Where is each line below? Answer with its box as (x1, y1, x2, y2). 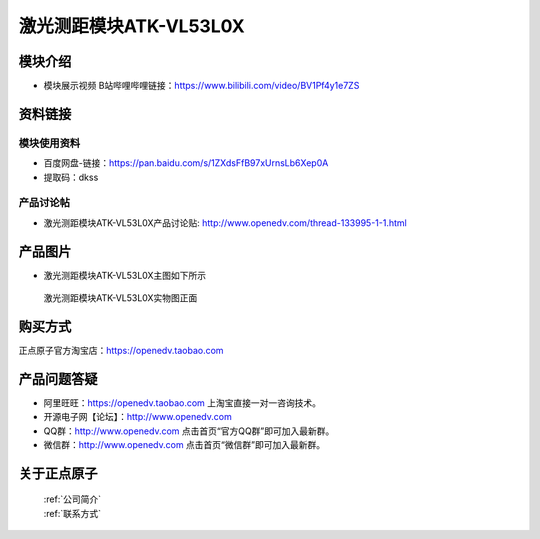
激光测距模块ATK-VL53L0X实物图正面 (43, 292, 198, 304)
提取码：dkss (43, 171, 99, 183)
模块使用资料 (18, 136, 81, 150)
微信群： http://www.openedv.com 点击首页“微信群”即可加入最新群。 (43, 439, 325, 451)
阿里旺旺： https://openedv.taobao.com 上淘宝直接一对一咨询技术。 (43, 396, 322, 409)
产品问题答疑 (18, 370, 98, 387)
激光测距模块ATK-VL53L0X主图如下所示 (43, 269, 207, 281)
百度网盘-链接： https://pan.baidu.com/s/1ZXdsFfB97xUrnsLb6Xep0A (43, 157, 329, 169)
